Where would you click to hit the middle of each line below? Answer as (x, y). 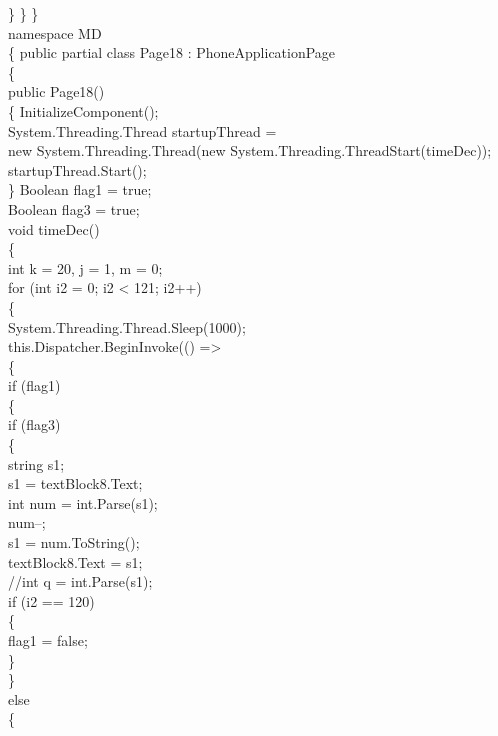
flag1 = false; (48, 640)
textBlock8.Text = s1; (75, 561)
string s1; (36, 463)
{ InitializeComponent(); (83, 110)
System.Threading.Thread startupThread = (142, 130)
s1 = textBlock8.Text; (75, 483)
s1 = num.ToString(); (74, 542)
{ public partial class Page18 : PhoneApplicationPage (172, 52)
